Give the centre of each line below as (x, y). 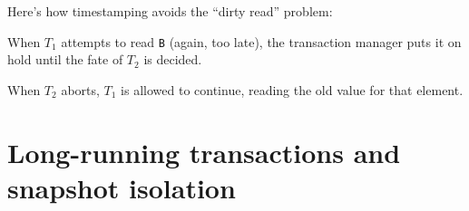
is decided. (173, 59)
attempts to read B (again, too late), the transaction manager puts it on (261, 41)
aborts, (80, 89)
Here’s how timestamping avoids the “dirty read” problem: (170, 11)
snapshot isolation (122, 187)
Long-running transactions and (204, 152)
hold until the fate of (65, 59)
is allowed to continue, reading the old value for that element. (292, 89)
